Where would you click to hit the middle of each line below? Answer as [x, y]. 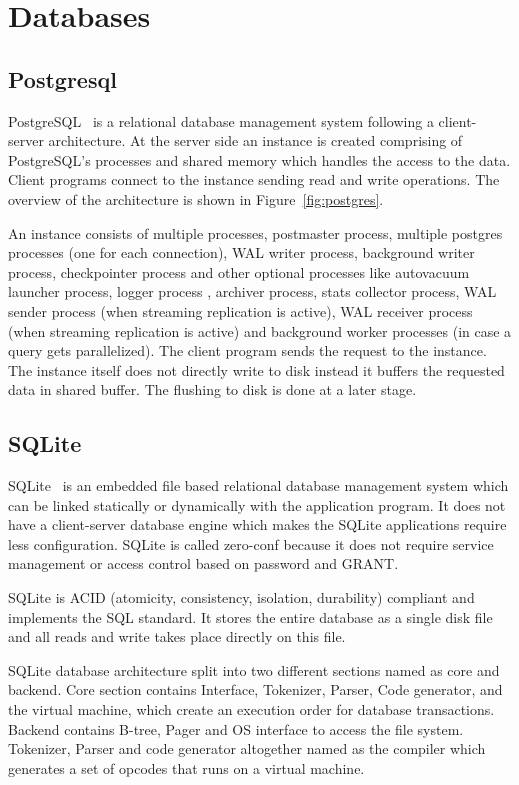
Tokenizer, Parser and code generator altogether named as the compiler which [247, 748]
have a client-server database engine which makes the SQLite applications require [257, 524]
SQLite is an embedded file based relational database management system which [258, 485]
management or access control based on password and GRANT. [203, 563]
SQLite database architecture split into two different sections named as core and [254, 669]
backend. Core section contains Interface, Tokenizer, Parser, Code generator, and [255, 689]
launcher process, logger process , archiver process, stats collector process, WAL [252, 291]
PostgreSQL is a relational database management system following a [221, 120]
